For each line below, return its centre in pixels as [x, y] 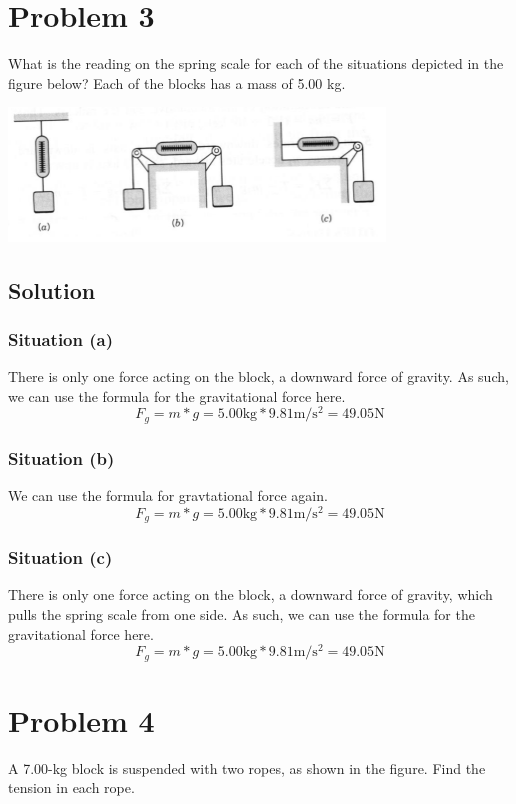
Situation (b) [61, 457]
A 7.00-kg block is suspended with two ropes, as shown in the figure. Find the [247, 767]
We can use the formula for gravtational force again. [168, 495]
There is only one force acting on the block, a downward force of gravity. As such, [258, 376]
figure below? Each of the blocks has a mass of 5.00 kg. [177, 82]
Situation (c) [60, 557]
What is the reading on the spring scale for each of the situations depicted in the [256, 63]
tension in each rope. [71, 787]
